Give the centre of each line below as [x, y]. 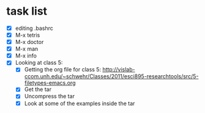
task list [27, 11]
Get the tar [38, 89]
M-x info [26, 56]
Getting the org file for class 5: [63, 70]
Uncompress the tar [50, 97]
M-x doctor [29, 42]
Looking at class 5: [39, 63]
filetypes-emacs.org [50, 83]
